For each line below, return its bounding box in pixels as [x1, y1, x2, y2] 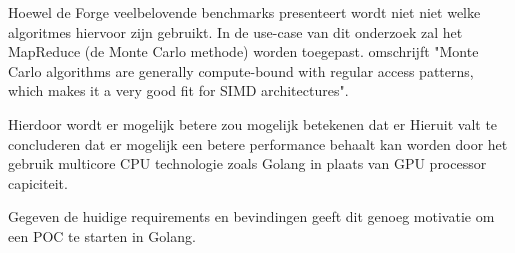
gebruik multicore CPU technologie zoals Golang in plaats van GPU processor [8, 153, 487, 174]
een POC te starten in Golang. [8, 225, 196, 246]
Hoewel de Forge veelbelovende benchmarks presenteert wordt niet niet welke [8, 2, 481, 22]
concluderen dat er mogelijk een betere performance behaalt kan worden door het [8, 133, 508, 154]
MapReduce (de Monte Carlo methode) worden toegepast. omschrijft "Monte [8, 41, 479, 62]
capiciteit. [8, 172, 68, 193]
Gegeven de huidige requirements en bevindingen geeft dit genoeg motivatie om [8, 206, 495, 227]
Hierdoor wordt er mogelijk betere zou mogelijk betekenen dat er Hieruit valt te [8, 113, 498, 134]
